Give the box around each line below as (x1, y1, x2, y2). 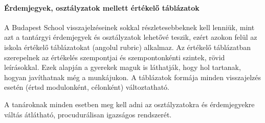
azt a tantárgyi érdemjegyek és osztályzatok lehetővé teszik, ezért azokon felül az (4, 32, 257, 42)
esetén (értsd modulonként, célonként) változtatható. (4, 82, 169, 92)
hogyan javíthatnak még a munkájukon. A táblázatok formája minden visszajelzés (4, 71, 261, 82)
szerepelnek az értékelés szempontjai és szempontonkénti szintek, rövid (4, 52, 225, 62)
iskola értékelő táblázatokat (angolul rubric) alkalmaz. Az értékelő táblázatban (4, 41, 251, 52)
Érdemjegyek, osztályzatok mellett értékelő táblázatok (4, 2, 200, 13)
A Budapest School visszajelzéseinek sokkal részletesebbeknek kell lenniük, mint (4, 21, 255, 32)
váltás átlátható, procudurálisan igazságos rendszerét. (4, 109, 172, 119)
